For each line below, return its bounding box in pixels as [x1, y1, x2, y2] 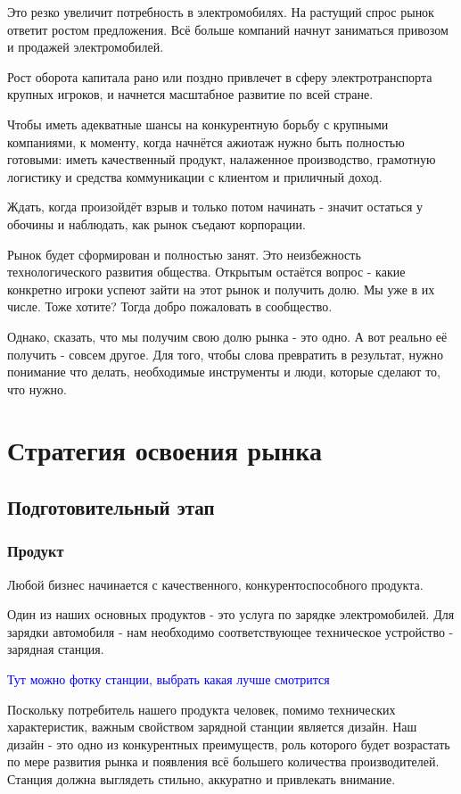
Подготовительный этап [7, 493, 215, 521]
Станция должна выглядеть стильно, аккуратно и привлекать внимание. [7, 770, 396, 788]
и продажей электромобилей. [7, 37, 164, 56]
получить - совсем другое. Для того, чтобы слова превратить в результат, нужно [7, 344, 443, 363]
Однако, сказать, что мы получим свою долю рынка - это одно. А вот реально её [7, 327, 448, 345]
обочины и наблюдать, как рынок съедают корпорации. [7, 214, 306, 233]
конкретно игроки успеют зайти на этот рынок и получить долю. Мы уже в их [7, 279, 435, 298]
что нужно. [7, 379, 68, 398]
